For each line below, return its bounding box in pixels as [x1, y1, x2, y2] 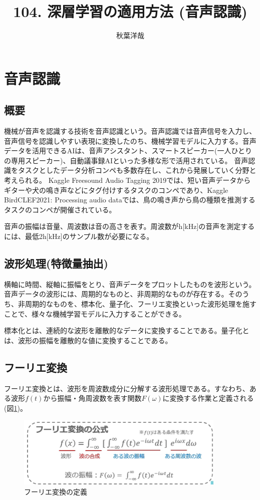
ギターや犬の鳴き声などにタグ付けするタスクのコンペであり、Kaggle [4, 184, 228, 195]
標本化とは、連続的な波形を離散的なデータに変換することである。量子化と [4, 325, 249, 336]
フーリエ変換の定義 [24, 486, 87, 496]
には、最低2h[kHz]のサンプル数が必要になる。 [4, 231, 154, 241]
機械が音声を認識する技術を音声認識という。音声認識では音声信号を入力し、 [4, 126, 256, 136]
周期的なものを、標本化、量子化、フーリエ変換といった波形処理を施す [25, 299, 256, 309]
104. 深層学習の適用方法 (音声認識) [13, 1, 247, 22]
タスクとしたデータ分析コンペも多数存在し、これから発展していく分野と [18, 165, 256, 175]
